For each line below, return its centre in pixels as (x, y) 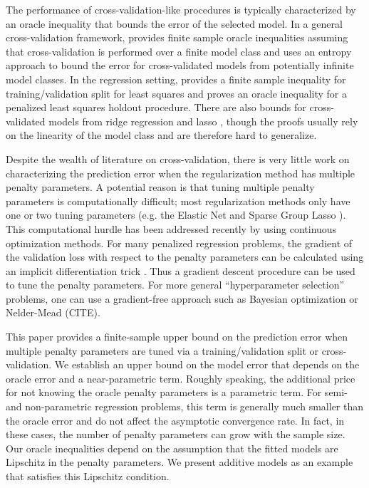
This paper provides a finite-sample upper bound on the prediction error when (177, 337)
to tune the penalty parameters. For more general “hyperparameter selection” (175, 285)
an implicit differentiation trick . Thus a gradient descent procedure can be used (181, 270)
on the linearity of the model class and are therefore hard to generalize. (161, 135)
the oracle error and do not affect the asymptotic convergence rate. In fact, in (175, 420)
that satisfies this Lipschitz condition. (88, 476)
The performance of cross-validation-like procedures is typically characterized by (181, 9)
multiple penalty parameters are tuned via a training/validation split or (162, 350)
